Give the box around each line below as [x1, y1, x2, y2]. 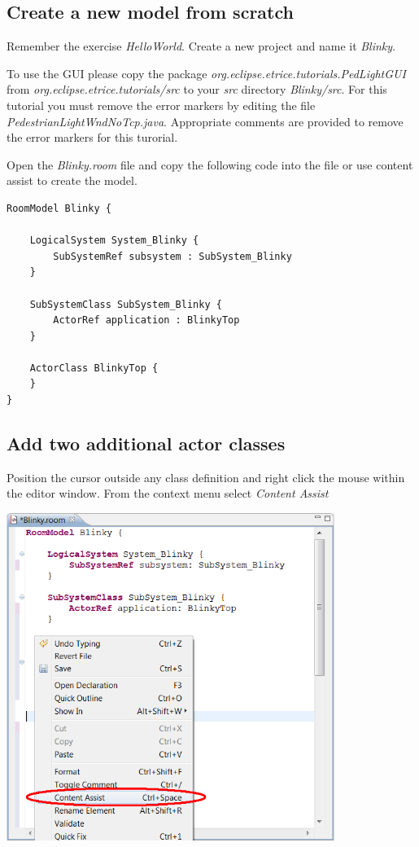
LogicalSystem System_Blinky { [29, 235, 199, 247]
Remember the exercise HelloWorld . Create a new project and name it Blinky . [7, 37, 396, 55]
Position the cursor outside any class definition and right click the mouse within [7, 468, 405, 485]
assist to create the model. [7, 172, 137, 189]
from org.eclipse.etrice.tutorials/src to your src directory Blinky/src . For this [7, 81, 387, 98]
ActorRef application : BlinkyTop [53, 314, 240, 327]
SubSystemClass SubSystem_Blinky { [29, 298, 222, 310]
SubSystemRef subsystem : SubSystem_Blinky [53, 250, 292, 262]
